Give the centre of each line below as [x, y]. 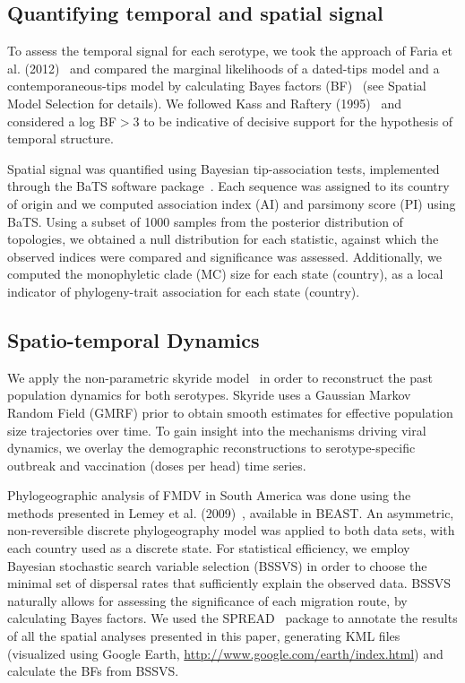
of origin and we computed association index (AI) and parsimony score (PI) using [232, 203]
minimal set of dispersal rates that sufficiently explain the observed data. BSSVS [229, 583]
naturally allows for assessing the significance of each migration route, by [207, 600]
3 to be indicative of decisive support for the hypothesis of [293, 121]
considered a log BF [62, 121]
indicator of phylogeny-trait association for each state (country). [184, 291]
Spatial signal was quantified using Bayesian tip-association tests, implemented [224, 168]
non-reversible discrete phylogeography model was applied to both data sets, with [231, 530]
